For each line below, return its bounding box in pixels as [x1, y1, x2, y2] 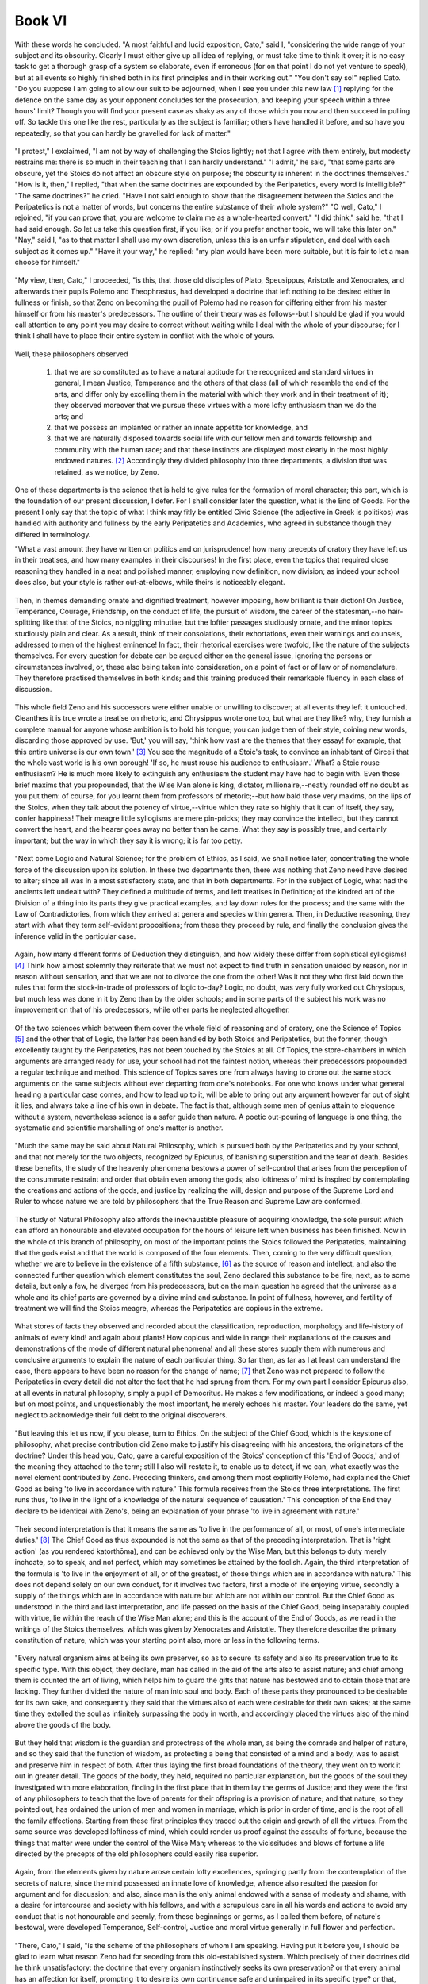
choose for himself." [14, 257, 81, 267]
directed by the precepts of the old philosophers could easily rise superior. [14, 1849, 258, 1859]
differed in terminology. [14, 529, 91, 539]
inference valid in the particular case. [14, 931, 136, 940]
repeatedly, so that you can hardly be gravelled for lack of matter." [14, 128, 231, 138]
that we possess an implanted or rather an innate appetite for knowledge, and [54, 423, 308, 433]
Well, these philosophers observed [14, 349, 128, 359]
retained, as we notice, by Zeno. [54, 467, 160, 476]
